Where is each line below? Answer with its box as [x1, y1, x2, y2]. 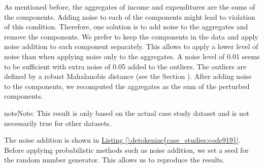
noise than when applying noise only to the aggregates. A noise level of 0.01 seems [4, 51, 260, 61]
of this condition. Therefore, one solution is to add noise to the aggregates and [4, 21, 248, 32]
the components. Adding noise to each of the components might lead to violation [4, 11, 255, 22]
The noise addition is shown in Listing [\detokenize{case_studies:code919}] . [4, 135, 241, 145]
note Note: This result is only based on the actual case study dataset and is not [4, 107, 250, 118]
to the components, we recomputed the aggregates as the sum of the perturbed [4, 80, 250, 91]
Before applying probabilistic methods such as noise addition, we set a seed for [4, 144, 249, 155]
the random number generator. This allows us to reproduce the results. [4, 154, 225, 165]
